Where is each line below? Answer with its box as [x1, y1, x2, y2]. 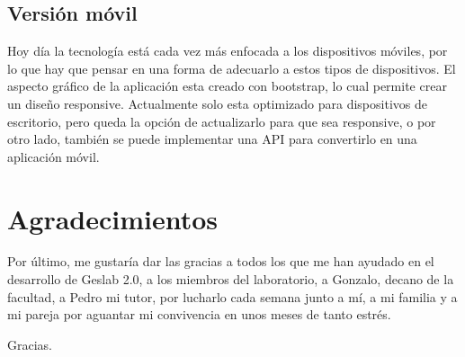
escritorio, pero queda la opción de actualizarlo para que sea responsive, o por [7, 112, 436, 130]
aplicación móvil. [7, 147, 100, 165]
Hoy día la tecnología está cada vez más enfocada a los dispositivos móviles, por [7, 41, 448, 60]
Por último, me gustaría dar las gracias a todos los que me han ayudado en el [7, 252, 434, 271]
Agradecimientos [7, 200, 219, 237]
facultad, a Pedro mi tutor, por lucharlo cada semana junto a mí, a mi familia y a [7, 287, 458, 306]
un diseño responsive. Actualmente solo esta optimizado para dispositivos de [7, 94, 427, 112]
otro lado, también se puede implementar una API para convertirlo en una [7, 129, 417, 148]
